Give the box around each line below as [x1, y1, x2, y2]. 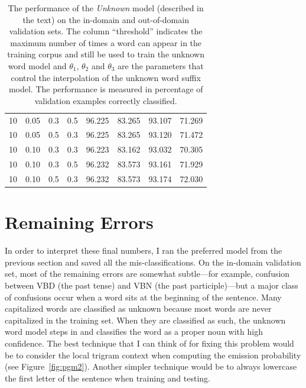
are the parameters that [118, 59, 204, 72]
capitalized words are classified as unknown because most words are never [5, 302, 272, 315]
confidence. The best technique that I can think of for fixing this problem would [5, 337, 294, 349]
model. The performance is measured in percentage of [8, 83, 203, 95]
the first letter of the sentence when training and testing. [5, 371, 211, 384]
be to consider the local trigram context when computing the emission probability [5, 348, 301, 361]
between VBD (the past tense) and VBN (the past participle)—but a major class [5, 279, 298, 291]
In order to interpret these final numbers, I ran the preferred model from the [5, 244, 282, 257]
